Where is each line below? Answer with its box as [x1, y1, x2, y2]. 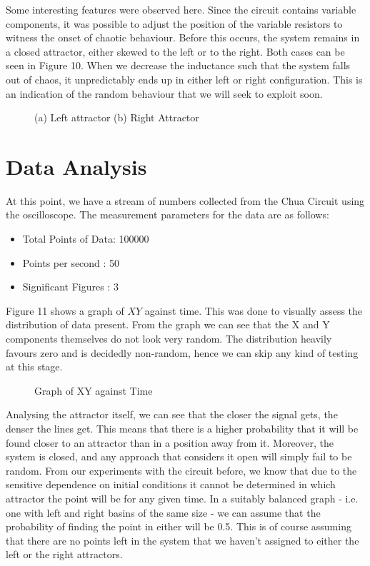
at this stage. [6, 359, 63, 374]
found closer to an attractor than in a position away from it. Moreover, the [6, 435, 334, 450]
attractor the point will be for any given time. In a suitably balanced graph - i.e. [6, 490, 359, 505]
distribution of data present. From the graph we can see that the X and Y [6, 317, 330, 332]
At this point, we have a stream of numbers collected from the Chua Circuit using [6, 193, 365, 208]
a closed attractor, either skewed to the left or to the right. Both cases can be [6, 44, 345, 59]
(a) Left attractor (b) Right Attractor [34, 110, 199, 125]
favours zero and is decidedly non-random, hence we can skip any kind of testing [6, 345, 359, 360]
